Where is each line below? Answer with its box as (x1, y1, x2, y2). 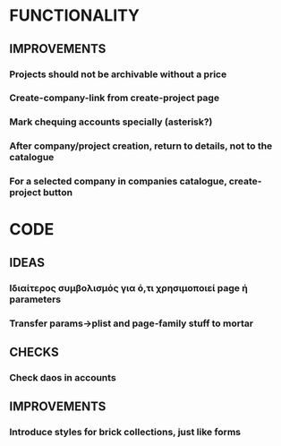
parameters (9, 293, 61, 305)
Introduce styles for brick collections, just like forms (9, 426, 242, 439)
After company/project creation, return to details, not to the (9, 140, 273, 152)
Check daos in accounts (9, 371, 116, 383)
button (43, 186, 73, 199)
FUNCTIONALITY (9, 5, 140, 26)
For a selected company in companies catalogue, (9, 176, 227, 188)
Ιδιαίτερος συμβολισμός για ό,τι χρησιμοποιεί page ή (9, 281, 248, 294)
